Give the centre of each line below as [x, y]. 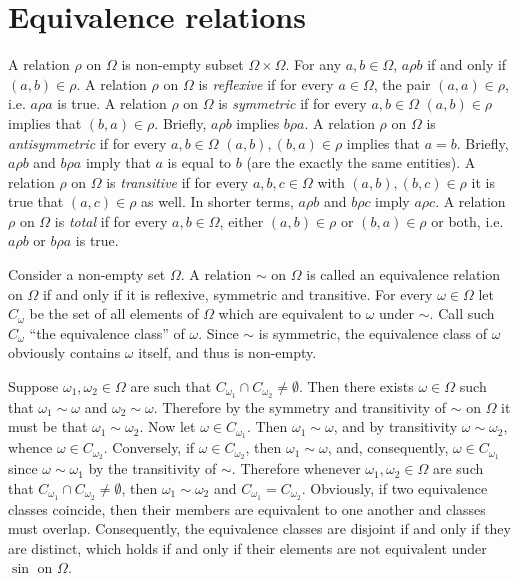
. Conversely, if [149, 447]
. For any [313, 64]
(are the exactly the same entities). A [361, 162]
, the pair [402, 83]
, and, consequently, [388, 447]
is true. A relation [112, 103]
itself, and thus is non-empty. [227, 352]
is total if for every [111, 220]
